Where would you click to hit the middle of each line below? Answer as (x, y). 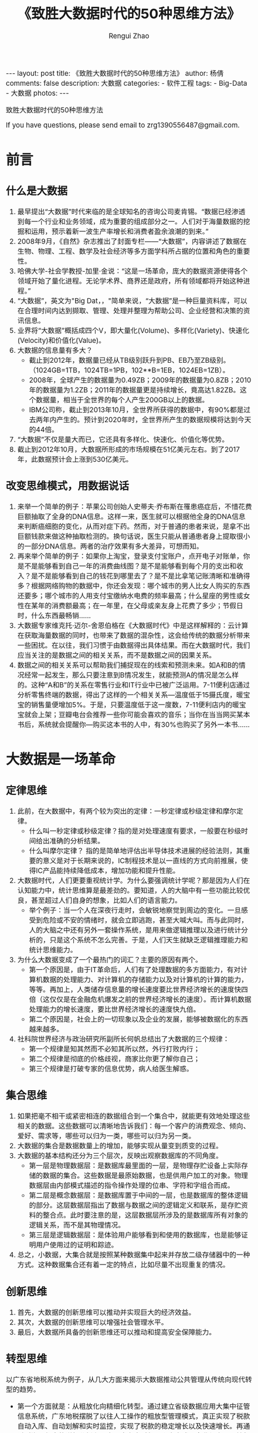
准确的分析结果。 (77, 841)
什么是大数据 (37, 191)
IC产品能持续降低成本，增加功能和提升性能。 (108, 871)
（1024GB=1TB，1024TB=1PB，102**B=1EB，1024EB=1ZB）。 (129, 370)
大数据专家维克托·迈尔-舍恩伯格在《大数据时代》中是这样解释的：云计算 (133, 626)
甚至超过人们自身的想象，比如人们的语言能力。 (106, 901)
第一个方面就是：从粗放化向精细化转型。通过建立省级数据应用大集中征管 (134, 1406)
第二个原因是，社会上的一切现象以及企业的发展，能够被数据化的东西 (139, 1020)
